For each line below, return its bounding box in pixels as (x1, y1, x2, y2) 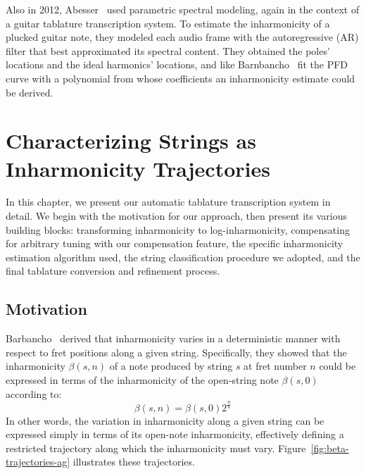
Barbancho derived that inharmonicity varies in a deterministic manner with (6, 331, 341, 346)
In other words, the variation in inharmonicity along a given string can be (6, 413, 324, 428)
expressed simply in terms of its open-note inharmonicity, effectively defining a (6, 427, 344, 442)
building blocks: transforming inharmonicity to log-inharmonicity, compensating (6, 222, 350, 237)
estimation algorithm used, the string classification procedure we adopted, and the (6, 249, 360, 264)
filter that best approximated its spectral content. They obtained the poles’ (6, 43, 330, 58)
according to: (6, 386, 62, 401)
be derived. (6, 85, 53, 99)
